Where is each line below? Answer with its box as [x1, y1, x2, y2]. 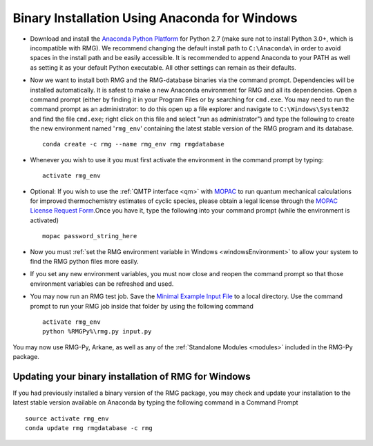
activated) [30, 216, 59, 224]
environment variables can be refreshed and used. [30, 280, 174, 288]
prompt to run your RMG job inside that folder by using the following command [30, 302, 254, 310]
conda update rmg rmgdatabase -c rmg [25, 425, 153, 432]
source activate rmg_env [25, 414, 109, 423]
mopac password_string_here [42, 232, 137, 240]
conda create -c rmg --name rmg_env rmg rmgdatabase [42, 140, 224, 148]
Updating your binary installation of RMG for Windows [12, 370, 251, 382]
